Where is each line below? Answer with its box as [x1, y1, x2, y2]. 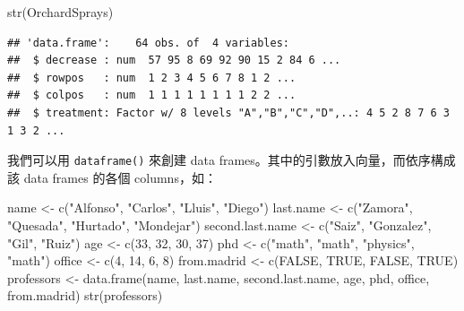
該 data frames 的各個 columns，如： [7, 168, 217, 186]
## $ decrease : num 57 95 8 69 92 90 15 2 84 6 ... [7, 54, 341, 67]
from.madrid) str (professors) [7, 286, 163, 305]
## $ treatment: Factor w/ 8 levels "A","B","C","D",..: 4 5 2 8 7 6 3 [7, 106, 450, 119]
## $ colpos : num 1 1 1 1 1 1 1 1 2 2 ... [7, 89, 296, 102]
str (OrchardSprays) [7, 3, 114, 21]
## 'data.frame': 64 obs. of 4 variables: [7, 36, 289, 49]
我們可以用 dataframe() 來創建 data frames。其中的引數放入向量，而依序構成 [7, 151, 456, 169]
